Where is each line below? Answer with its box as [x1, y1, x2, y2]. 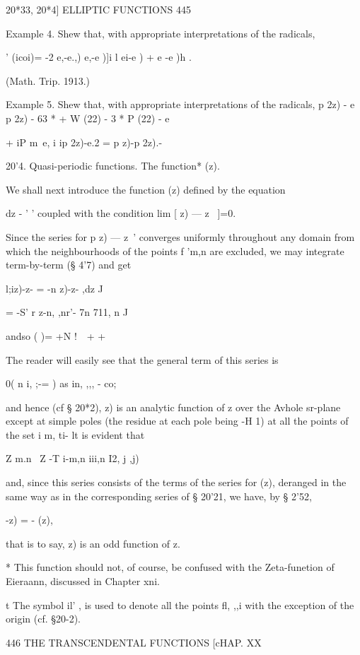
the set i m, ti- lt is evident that [6, 427, 145, 442]
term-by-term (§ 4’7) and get [6, 257, 132, 272]
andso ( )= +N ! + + [6, 328, 106, 343]
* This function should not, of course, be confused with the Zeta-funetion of [6, 560, 335, 574]
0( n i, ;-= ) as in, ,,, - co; [6, 376, 117, 391]
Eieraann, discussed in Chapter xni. [6, 574, 160, 589]
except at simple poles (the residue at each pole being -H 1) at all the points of [6, 413, 349, 428]
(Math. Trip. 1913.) [6, 73, 91, 88]
